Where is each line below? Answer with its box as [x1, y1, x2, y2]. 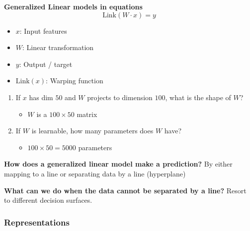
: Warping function [46, 75, 103, 86]
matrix [77, 109, 97, 119]
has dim [29, 92, 53, 102]
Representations [4, 216, 70, 228]
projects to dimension [87, 92, 153, 102]
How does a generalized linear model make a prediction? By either [4, 159, 233, 169]
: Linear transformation [22, 42, 94, 53]
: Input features [19, 25, 67, 36]
